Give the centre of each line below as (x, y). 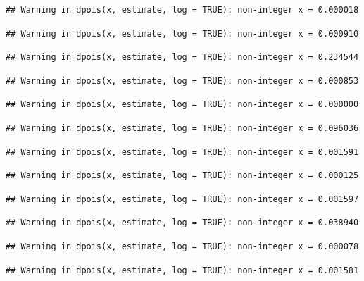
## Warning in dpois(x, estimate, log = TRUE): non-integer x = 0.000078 (182, 246)
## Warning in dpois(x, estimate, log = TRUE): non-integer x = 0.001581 (182, 270)
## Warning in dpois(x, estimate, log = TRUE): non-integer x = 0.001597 (182, 199)
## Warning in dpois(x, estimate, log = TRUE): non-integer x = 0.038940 (182, 223)
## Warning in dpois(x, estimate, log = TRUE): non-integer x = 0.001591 (182, 152)
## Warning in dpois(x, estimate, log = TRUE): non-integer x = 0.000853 (182, 81)
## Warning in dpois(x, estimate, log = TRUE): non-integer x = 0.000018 (182, 10)
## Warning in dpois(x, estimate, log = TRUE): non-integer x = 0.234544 (182, 57)
